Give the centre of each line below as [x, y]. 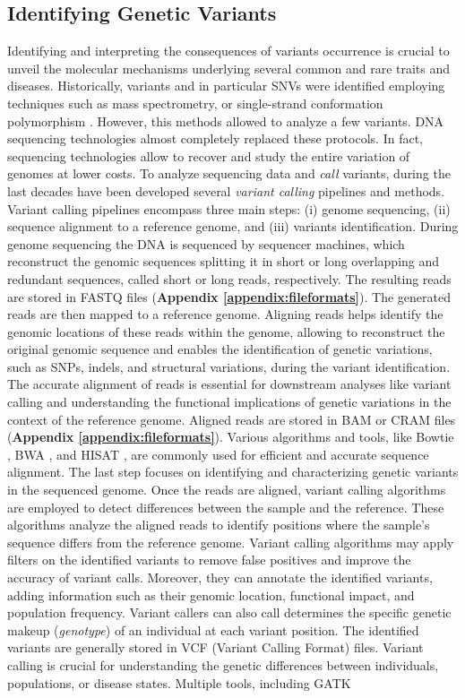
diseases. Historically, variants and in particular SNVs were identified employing [226, 86]
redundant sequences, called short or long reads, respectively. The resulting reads [229, 278]
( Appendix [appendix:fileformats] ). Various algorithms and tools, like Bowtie [231, 437]
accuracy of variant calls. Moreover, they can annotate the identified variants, [220, 577]
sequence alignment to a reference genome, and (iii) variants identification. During [233, 226]
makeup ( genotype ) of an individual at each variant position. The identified [213, 629]
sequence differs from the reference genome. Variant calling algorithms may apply [231, 542]
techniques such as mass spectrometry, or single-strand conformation [195, 103]
